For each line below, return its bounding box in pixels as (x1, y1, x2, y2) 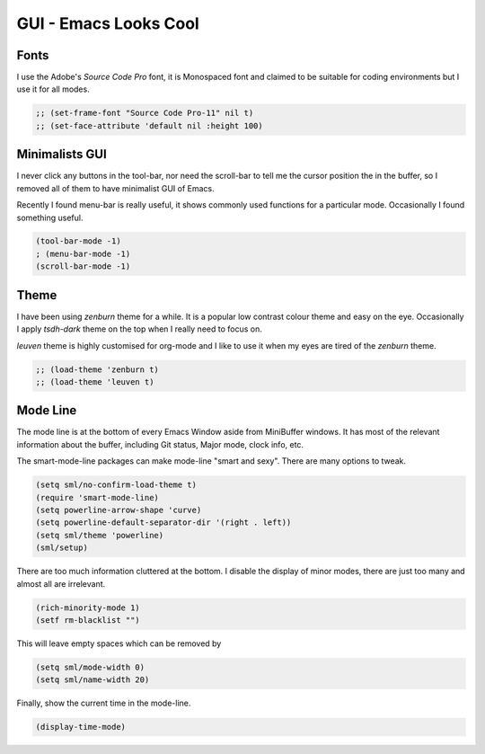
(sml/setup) (35, 543, 89, 553)
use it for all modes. (16, 84, 90, 94)
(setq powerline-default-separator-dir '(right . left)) (35, 518, 292, 528)
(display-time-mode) (35, 722, 126, 732)
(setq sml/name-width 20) (35, 675, 150, 685)
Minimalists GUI (16, 146, 107, 162)
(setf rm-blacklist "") (35, 615, 141, 625)
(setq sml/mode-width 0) (35, 661, 145, 672)
